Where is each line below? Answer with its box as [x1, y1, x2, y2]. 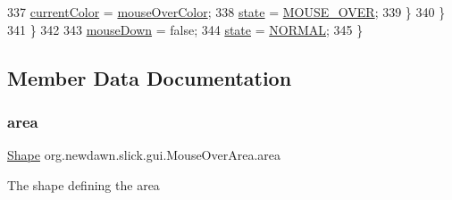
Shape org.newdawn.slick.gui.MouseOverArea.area [7, 146, 281, 164]
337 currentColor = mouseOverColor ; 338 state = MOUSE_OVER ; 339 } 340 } [7, 3, 446, 21]
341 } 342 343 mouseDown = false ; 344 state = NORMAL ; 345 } [7, 20, 364, 38]
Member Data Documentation [7, 63, 292, 91]
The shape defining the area [7, 175, 160, 194]
